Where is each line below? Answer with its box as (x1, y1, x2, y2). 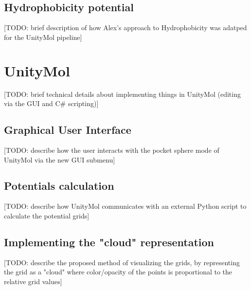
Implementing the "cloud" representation (4, 234, 215, 249)
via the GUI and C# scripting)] (4, 98, 99, 109)
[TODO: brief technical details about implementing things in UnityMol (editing (4, 89, 241, 99)
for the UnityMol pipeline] (4, 32, 82, 42)
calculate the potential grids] (4, 210, 90, 220)
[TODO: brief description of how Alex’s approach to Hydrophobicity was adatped (4, 22, 247, 33)
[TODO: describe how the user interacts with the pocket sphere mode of (4, 145, 219, 155)
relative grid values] (4, 276, 62, 286)
